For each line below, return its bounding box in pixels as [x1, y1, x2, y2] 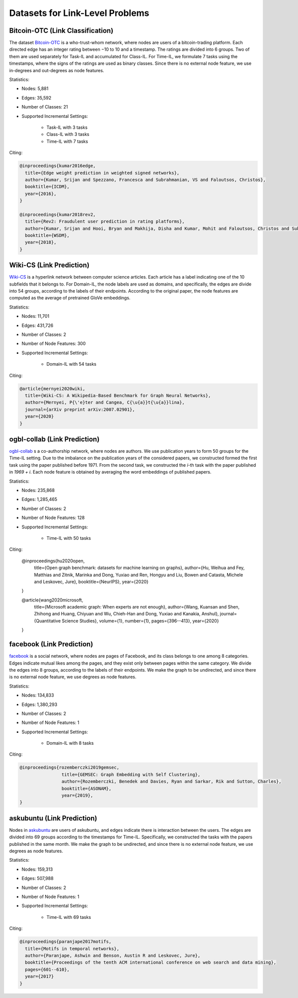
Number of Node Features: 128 [21, 515, 85, 521]
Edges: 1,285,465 [21, 497, 58, 502]
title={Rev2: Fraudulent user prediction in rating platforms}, [25, 219, 185, 224]
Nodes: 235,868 [21, 488, 55, 493]
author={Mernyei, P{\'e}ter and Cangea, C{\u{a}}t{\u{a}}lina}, [25, 399, 185, 405]
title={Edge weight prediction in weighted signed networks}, [25, 170, 180, 176]
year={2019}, [61, 793, 93, 798]
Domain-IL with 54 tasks [46, 361, 97, 367]
